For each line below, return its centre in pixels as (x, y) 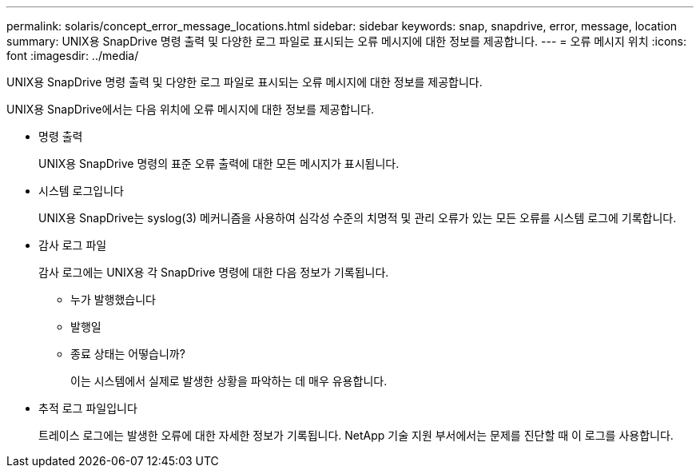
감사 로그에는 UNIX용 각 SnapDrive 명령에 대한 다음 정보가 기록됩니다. (214, 272)
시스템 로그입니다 (81, 191)
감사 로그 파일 (73, 245)
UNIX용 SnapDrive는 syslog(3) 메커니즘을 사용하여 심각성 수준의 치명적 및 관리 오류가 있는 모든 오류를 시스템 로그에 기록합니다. (358, 218)
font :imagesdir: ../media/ (73, 56)
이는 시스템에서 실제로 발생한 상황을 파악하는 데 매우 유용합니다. (229, 381)
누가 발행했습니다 (113, 299)
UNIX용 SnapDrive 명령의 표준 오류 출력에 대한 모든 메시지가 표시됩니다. (219, 163)
